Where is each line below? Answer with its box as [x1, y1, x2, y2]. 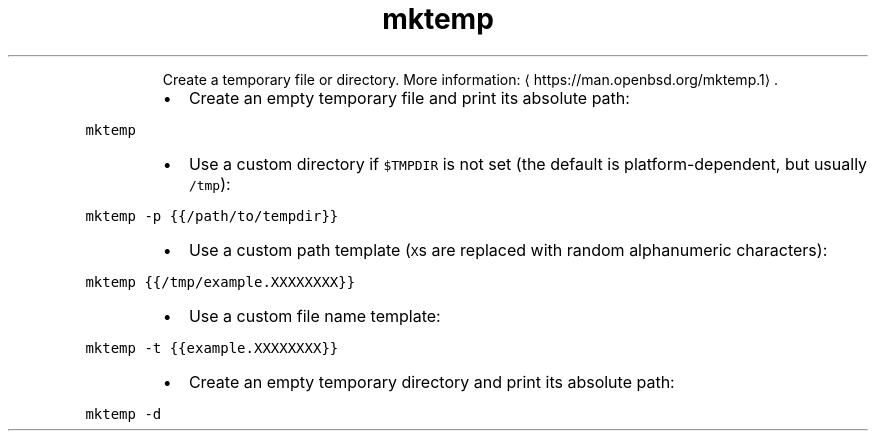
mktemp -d [85, 405, 162, 422]
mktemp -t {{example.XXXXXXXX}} [85, 339, 339, 356]
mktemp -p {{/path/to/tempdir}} [85, 207, 339, 224]
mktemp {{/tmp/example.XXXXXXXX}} [85, 273, 356, 290]
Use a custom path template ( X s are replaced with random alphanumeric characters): [188, 239, 828, 260]
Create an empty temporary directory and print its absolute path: [188, 371, 675, 392]
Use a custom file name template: [188, 305, 441, 326]
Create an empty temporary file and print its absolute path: [188, 87, 630, 108]
